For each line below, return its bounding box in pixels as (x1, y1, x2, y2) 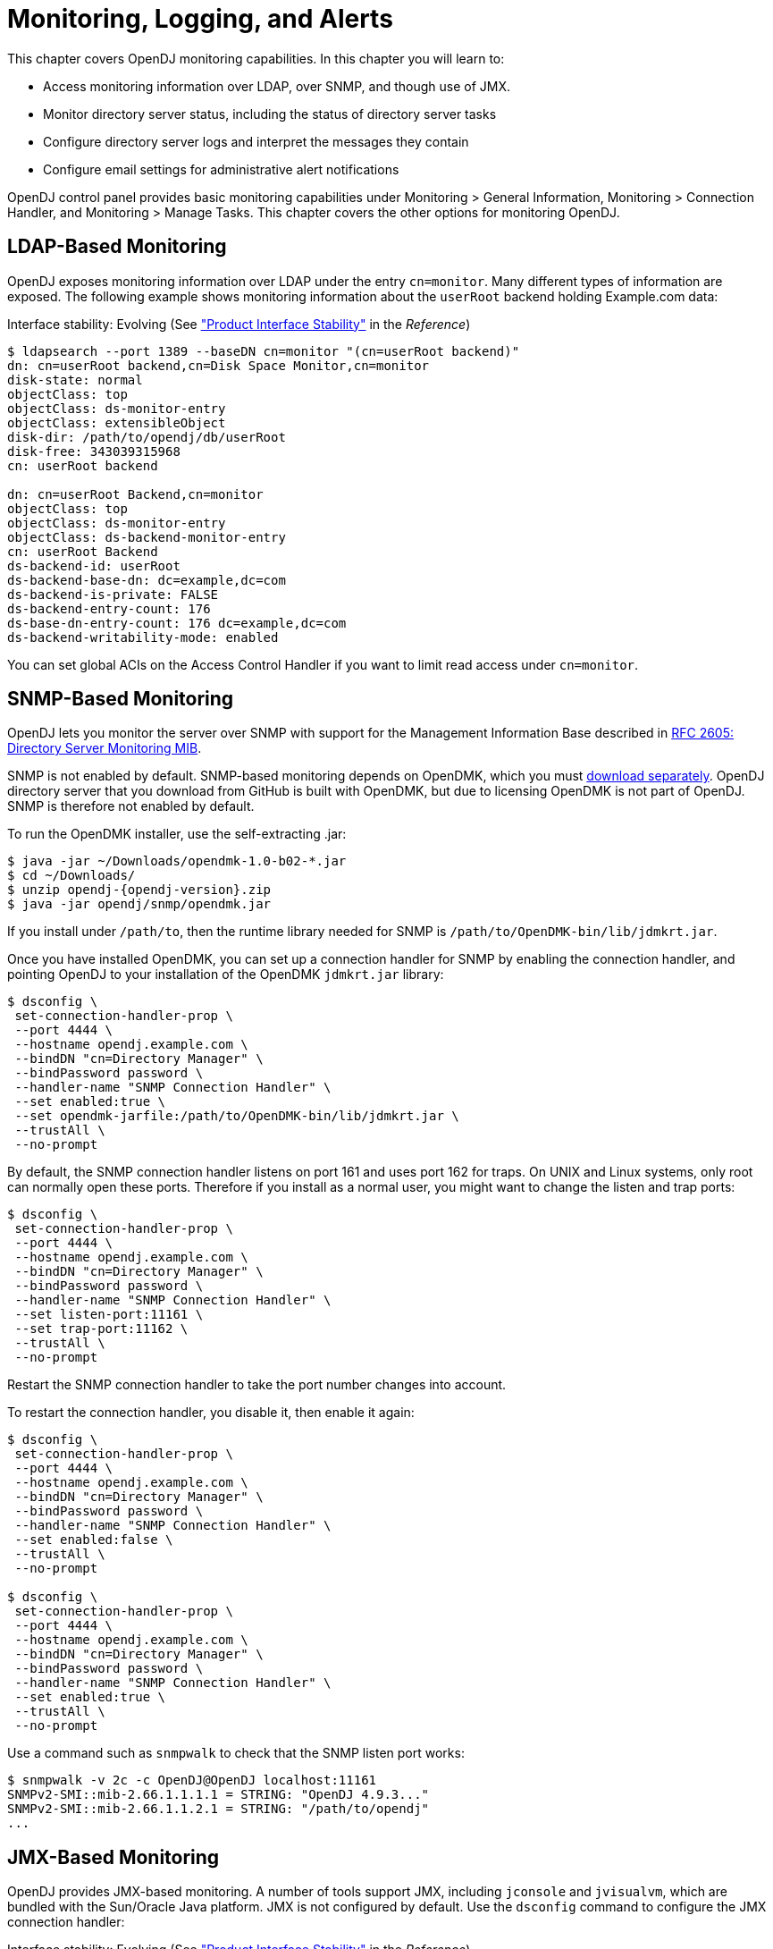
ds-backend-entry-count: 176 (7, 601, 211, 616)
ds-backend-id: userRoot (7, 558, 181, 573)
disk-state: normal (7, 372, 143, 387)
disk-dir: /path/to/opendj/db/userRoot (7, 429, 286, 444)
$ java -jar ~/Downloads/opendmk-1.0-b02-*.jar (7, 854, 347, 869)
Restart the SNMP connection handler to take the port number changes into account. (7, 1377, 507, 1393)
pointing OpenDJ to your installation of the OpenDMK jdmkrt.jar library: (7, 966, 444, 983)
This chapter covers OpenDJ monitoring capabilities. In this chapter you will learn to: (7, 50, 505, 66)
